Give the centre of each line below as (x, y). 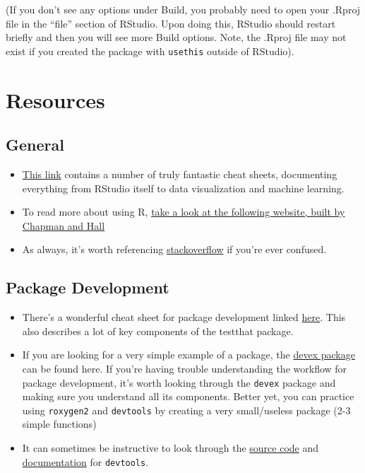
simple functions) (59, 424)
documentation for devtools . (85, 461)
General (35, 145)
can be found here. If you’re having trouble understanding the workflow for (185, 368)
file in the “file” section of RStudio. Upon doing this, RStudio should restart (171, 23)
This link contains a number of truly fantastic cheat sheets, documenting (180, 174)
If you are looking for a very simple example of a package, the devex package (189, 355)
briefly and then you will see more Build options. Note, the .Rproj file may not (176, 37)
